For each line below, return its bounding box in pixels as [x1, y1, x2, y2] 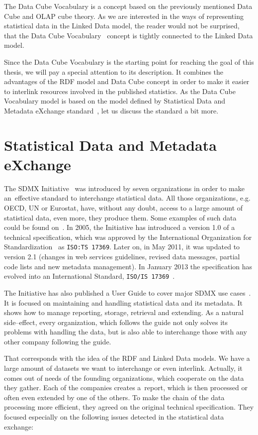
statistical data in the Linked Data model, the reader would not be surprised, [4, 20, 240, 31]
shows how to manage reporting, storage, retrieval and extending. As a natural [4, 307, 244, 318]
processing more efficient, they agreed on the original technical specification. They [4, 402, 254, 412]
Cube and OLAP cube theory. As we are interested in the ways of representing [4, 10, 244, 21]
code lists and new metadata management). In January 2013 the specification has [4, 261, 253, 271]
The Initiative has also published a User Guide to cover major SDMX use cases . [4, 287, 251, 298]
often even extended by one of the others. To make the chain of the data [4, 392, 225, 402]
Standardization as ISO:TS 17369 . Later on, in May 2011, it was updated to [4, 241, 240, 252]
